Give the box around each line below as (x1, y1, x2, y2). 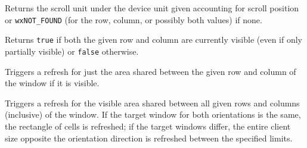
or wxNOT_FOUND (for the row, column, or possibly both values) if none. (5, 13, 262, 26)
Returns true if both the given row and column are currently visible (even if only (5, 33, 302, 46)
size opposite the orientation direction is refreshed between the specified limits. (5, 131, 293, 144)
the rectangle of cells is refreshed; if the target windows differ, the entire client (5, 119, 291, 132)
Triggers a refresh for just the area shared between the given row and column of (5, 65, 296, 77)
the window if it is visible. (5, 77, 100, 89)
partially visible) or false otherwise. (5, 45, 139, 57)
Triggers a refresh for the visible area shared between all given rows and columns (5, 96, 300, 109)
